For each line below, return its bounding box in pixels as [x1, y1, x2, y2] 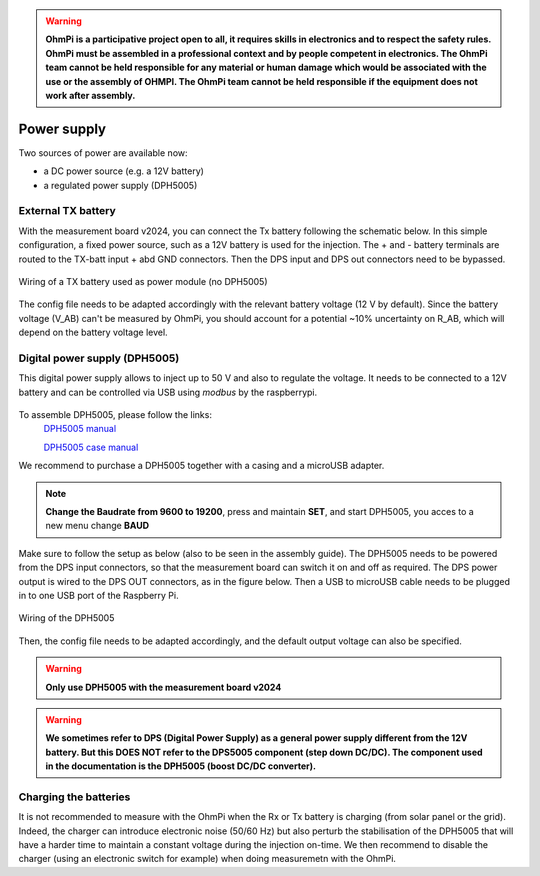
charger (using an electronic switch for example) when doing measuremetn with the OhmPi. [18, 853, 397, 865]
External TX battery [18, 204, 117, 218]
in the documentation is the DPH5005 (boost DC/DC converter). [45, 760, 317, 772]
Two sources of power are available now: [18, 146, 189, 159]
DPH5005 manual [43, 423, 117, 435]
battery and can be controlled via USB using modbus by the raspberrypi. [18, 386, 318, 398]
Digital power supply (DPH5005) [18, 351, 180, 365]
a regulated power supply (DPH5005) [43, 179, 198, 191]
